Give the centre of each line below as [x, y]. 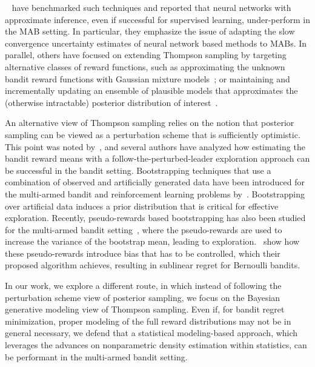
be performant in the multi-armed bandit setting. [96, 356]
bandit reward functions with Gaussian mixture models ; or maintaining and [148, 78]
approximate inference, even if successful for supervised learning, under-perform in [157, 19]
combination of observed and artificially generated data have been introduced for [155, 182]
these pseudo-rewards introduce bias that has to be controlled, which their [143, 253]
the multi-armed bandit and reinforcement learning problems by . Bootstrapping [155, 193]
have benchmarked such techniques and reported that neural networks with [151, 7]
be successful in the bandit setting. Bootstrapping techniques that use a [138, 170]
